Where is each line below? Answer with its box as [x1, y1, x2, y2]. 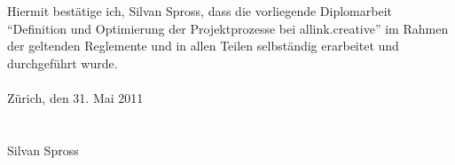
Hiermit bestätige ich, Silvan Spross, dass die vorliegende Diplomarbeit [7, 2, 392, 20]
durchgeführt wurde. [7, 53, 118, 72]
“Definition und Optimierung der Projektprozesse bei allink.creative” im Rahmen [7, 19, 449, 37]
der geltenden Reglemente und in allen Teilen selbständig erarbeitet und [7, 36, 399, 55]
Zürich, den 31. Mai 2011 [7, 88, 144, 106]
